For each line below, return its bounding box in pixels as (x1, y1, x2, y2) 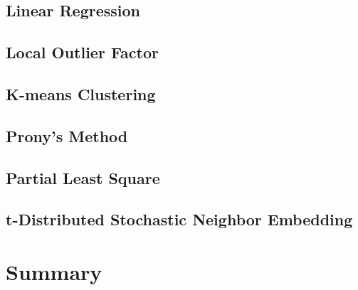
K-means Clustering (6, 82, 156, 104)
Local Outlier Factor (6, 41, 159, 63)
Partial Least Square (6, 166, 160, 188)
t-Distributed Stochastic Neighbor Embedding (6, 208, 353, 230)
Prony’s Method (6, 124, 128, 146)
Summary (6, 257, 102, 286)
